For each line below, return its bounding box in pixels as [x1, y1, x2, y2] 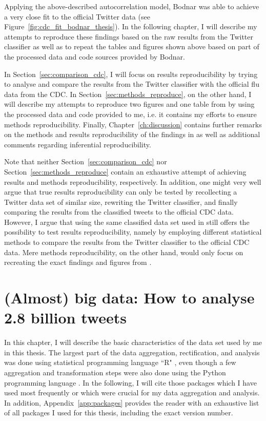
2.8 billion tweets [4, 307, 127, 328]
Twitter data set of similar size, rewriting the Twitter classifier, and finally [4, 196, 238, 207]
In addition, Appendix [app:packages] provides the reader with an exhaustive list [4, 397, 259, 408]
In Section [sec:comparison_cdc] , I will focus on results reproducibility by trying [4, 68, 258, 79]
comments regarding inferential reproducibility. [4, 139, 151, 149]
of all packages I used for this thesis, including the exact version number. [4, 407, 233, 418]
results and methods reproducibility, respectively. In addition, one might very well [4, 176, 261, 187]
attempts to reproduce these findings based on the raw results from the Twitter [4, 31, 254, 42]
